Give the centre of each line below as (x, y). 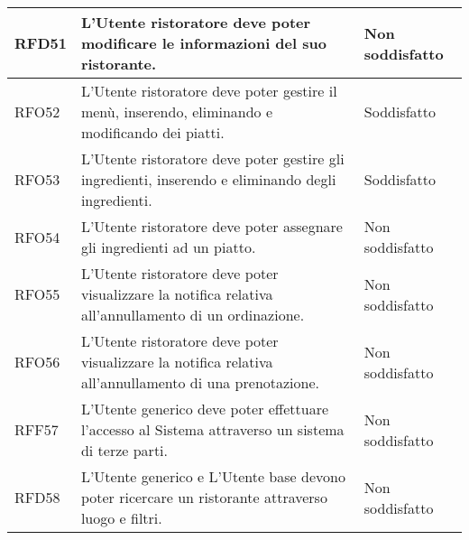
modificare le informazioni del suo (203, 43)
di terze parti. (124, 450)
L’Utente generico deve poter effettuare (205, 409)
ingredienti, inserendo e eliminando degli (208, 179)
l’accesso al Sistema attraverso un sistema (212, 429)
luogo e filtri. (121, 518)
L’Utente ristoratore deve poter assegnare (212, 226)
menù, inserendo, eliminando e (177, 112)
